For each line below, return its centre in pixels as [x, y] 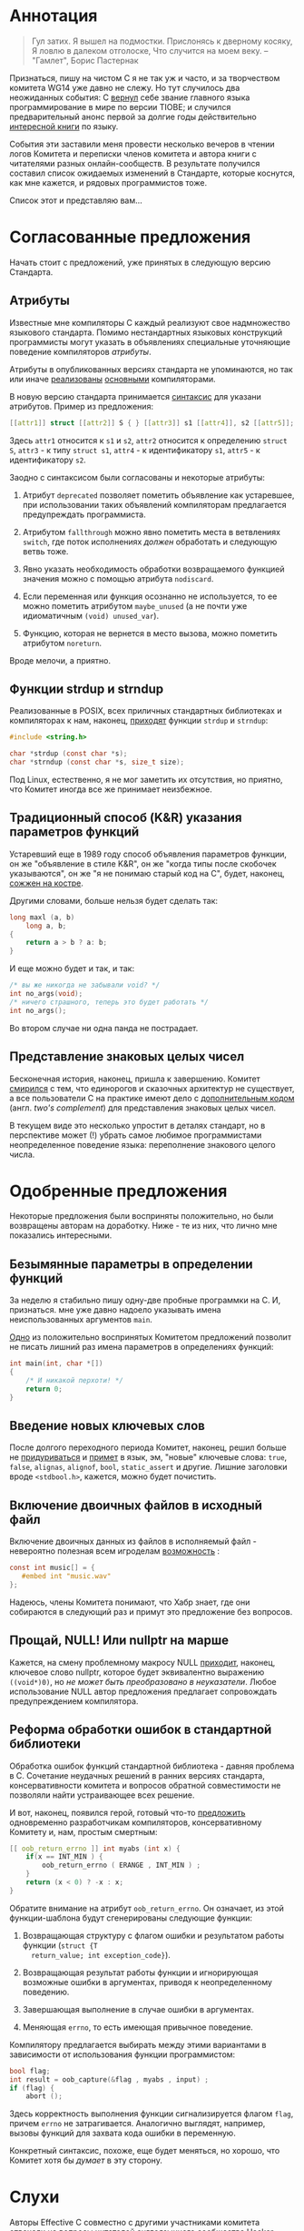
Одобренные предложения [118, 1191]
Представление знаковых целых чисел [127, 1057]
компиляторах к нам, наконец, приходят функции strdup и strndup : [139, 721]
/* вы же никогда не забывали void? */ [85, 985]
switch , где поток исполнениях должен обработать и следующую [150, 542]
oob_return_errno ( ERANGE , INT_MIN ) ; [122, 1866]
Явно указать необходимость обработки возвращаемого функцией [153, 569]
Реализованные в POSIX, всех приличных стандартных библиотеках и [146, 711]
